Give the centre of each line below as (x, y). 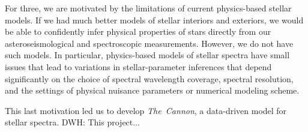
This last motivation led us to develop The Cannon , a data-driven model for (146, 110)
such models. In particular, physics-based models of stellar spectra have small (147, 55)
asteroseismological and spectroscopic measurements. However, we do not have (149, 43)
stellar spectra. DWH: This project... (72, 122)
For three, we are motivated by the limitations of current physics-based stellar (148, 8)
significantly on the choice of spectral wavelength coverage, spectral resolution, (149, 78)
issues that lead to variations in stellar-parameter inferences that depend (138, 66)
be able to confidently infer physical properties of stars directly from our (138, 31)
